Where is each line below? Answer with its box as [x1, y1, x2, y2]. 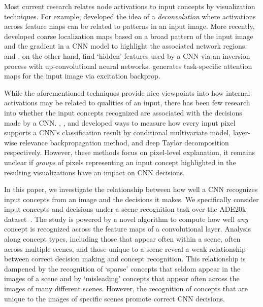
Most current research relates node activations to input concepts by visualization [4, 1, 255, 11]
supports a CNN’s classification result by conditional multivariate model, [4, 127, 231, 138]
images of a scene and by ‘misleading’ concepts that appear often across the [4, 273, 240, 284]
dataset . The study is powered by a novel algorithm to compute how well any [4, 213, 248, 224]
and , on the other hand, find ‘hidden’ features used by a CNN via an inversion [4, 50, 250, 61]
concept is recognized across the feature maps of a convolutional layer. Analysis [4, 223, 251, 234]
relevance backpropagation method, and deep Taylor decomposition [19, 137, 229, 147]
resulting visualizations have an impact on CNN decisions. [4, 167, 185, 177]
